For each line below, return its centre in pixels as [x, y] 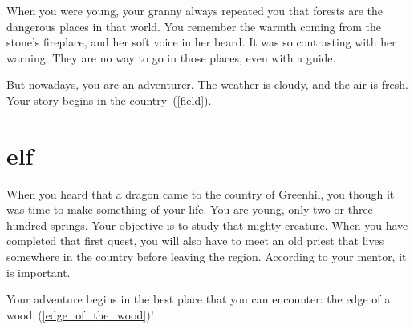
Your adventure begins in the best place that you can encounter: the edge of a [199, 299]
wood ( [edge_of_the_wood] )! [80, 314]
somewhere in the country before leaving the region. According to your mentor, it [207, 257]
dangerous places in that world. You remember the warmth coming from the [194, 26]
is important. [39, 272]
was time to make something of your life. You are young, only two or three [190, 209]
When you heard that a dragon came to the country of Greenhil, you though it [201, 193]
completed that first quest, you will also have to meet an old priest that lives [195, 241]
